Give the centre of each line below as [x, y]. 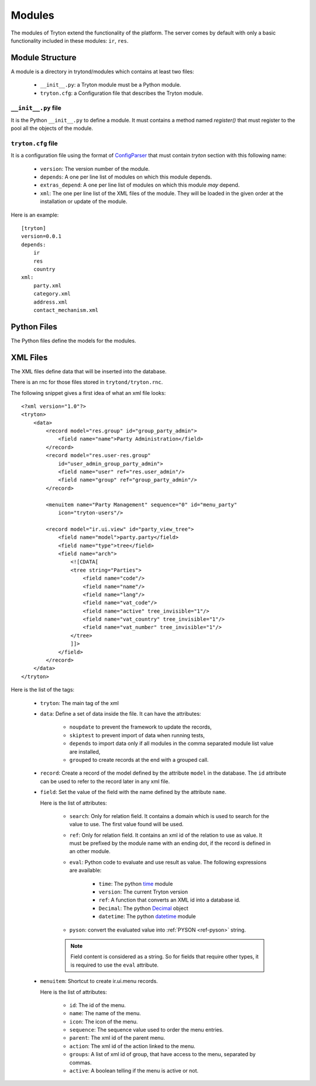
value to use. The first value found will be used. [126, 824]
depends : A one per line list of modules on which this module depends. [126, 177]
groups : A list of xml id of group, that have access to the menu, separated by [162, 1054]
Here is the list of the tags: [43, 690]
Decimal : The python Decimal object [143, 908]
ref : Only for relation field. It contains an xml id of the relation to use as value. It [166, 835]
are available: [85, 870]
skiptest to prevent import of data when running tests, [137, 735]
